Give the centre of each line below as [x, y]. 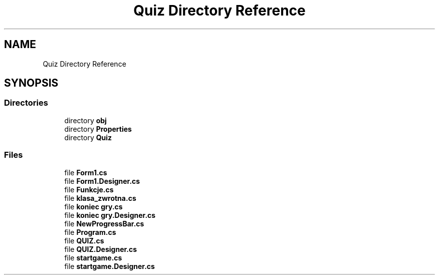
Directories [26, 103]
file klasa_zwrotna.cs [100, 198]
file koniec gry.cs [93, 206]
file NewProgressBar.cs [104, 223]
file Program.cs [90, 232]
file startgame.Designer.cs [109, 266]
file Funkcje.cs [89, 189]
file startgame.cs [93, 257]
